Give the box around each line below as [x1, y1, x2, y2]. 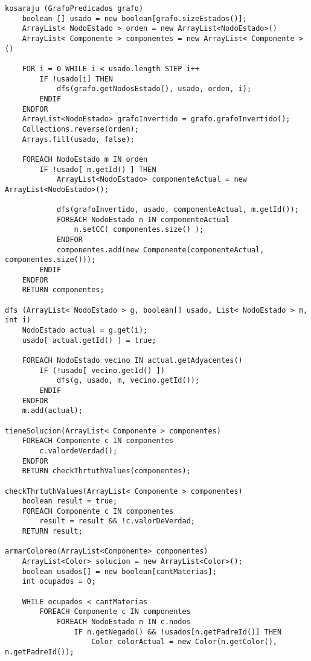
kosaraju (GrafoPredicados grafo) [5, 4, 144, 13]
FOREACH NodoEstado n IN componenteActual [56, 215, 230, 224]
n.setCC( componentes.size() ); [74, 225, 204, 234]
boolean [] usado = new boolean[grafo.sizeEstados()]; [22, 14, 247, 23]
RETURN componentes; [22, 286, 104, 295]
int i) [5, 316, 31, 325]
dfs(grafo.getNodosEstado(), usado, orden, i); [56, 85, 252, 94]
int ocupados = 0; [22, 577, 96, 586]
